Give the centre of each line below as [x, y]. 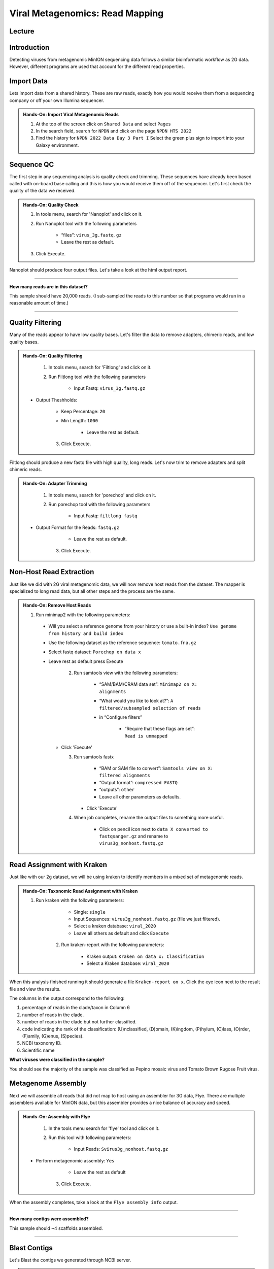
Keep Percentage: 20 [83, 411]
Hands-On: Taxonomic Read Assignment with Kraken [80, 891]
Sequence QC [32, 164]
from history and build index [86, 633]
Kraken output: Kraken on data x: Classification [145, 956]
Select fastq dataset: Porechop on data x [95, 652]
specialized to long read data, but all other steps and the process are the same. [92, 591]
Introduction [29, 47]
